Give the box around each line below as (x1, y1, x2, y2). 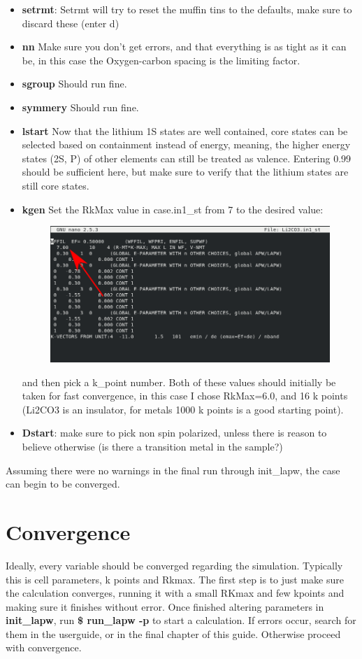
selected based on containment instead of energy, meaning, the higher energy (22, 137, 351, 152)
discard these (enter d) (22, 15, 120, 30)
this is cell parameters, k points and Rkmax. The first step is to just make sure (6, 572, 344, 586)
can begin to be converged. (6, 476, 120, 491)
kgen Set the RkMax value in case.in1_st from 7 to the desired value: (22, 201, 324, 216)
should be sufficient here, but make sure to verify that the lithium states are (22, 164, 349, 179)
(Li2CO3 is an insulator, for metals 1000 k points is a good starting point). (22, 402, 344, 416)
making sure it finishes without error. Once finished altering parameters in (6, 599, 324, 614)
